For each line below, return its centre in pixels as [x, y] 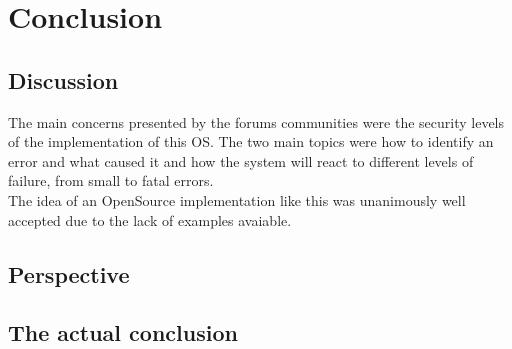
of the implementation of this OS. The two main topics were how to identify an [251, 141]
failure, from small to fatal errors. [111, 180]
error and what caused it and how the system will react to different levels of [241, 160]
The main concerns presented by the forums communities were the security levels [256, 121]
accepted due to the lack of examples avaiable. [150, 219]
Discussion [63, 79]
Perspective [69, 273]
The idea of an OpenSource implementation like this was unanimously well [237, 199]
